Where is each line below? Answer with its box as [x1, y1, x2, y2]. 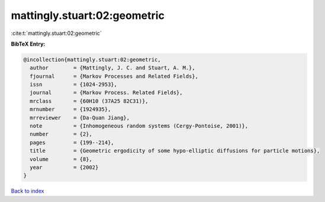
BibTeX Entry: [11, 40, 46, 47]
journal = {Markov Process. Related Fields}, [30, 89, 183, 96]
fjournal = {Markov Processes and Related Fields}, [30, 73, 198, 79]
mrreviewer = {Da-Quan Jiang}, [30, 114, 130, 121]
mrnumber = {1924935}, [30, 106, 111, 113]
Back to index [11, 187, 44, 195]
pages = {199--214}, [30, 139, 115, 146]
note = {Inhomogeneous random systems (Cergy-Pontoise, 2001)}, [30, 123, 249, 130]
